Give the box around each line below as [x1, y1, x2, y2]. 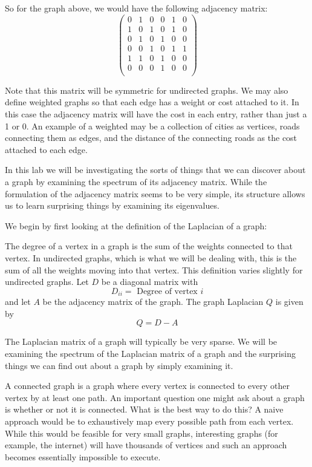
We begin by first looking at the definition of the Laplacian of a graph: [5, 219, 267, 232]
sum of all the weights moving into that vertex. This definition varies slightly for [5, 263, 303, 276]
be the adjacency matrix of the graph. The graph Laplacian [42, 295, 264, 308]
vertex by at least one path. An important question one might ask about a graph [5, 391, 305, 403]
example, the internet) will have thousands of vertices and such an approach [5, 439, 287, 451]
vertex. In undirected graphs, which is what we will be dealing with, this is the [5, 252, 297, 264]
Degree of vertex [137, 287, 198, 296]
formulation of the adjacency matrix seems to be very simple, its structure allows [5, 187, 305, 200]
